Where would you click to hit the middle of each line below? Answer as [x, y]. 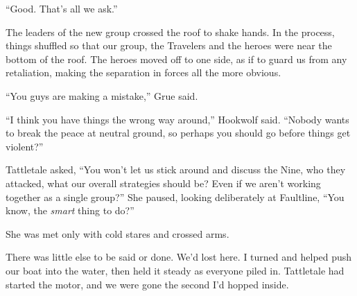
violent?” [25, 146]
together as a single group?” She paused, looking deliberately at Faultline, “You [175, 197]
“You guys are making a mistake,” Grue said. [102, 95]
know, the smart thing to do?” [70, 210]
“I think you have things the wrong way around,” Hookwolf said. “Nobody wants [177, 119]
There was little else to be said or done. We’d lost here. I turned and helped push [179, 257]
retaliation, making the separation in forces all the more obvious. [143, 72]
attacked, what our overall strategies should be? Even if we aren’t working [163, 183]
